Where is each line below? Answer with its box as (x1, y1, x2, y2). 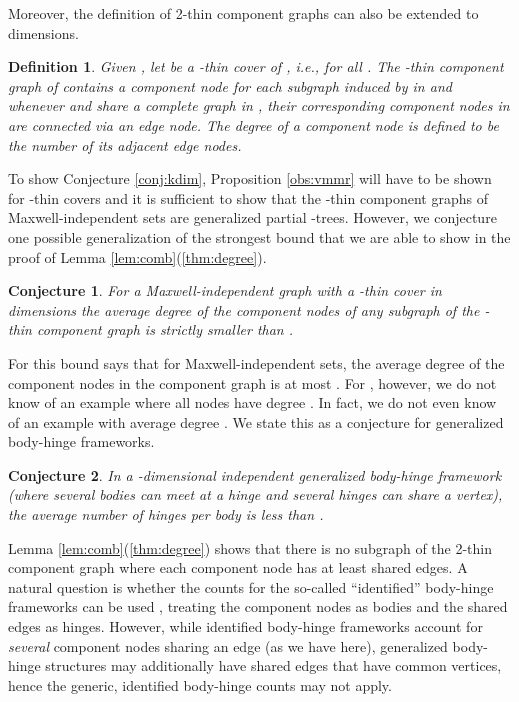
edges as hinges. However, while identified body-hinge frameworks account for (8, 616, 483, 637)
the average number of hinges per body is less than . (8, 504, 324, 525)
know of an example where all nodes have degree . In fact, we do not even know (8, 392, 497, 413)
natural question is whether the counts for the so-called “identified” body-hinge (8, 576, 494, 597)
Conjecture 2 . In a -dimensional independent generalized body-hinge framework (8, 464, 502, 485)
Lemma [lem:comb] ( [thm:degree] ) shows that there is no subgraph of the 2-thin (8, 537, 493, 558)
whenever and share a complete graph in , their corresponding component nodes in (8, 95, 510, 116)
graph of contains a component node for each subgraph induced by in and (8, 75, 452, 96)
